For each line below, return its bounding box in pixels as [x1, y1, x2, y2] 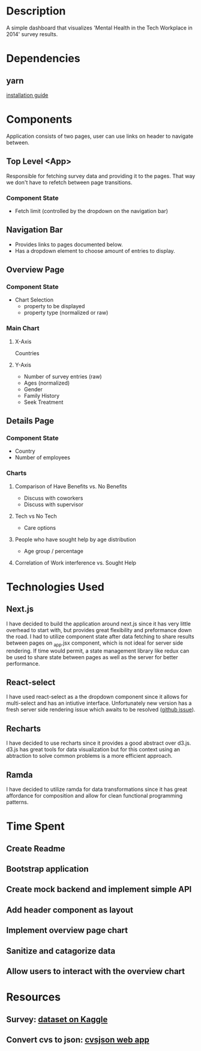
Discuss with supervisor [23, 501, 84, 508]
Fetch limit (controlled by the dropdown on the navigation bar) [14, 207, 169, 214]
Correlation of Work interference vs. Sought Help [14, 559, 137, 566]
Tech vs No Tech [14, 512, 57, 519]
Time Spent [6, 820, 65, 833]
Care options [23, 524, 56, 531]
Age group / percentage [23, 547, 84, 554]
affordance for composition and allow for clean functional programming [6, 792, 183, 799]
